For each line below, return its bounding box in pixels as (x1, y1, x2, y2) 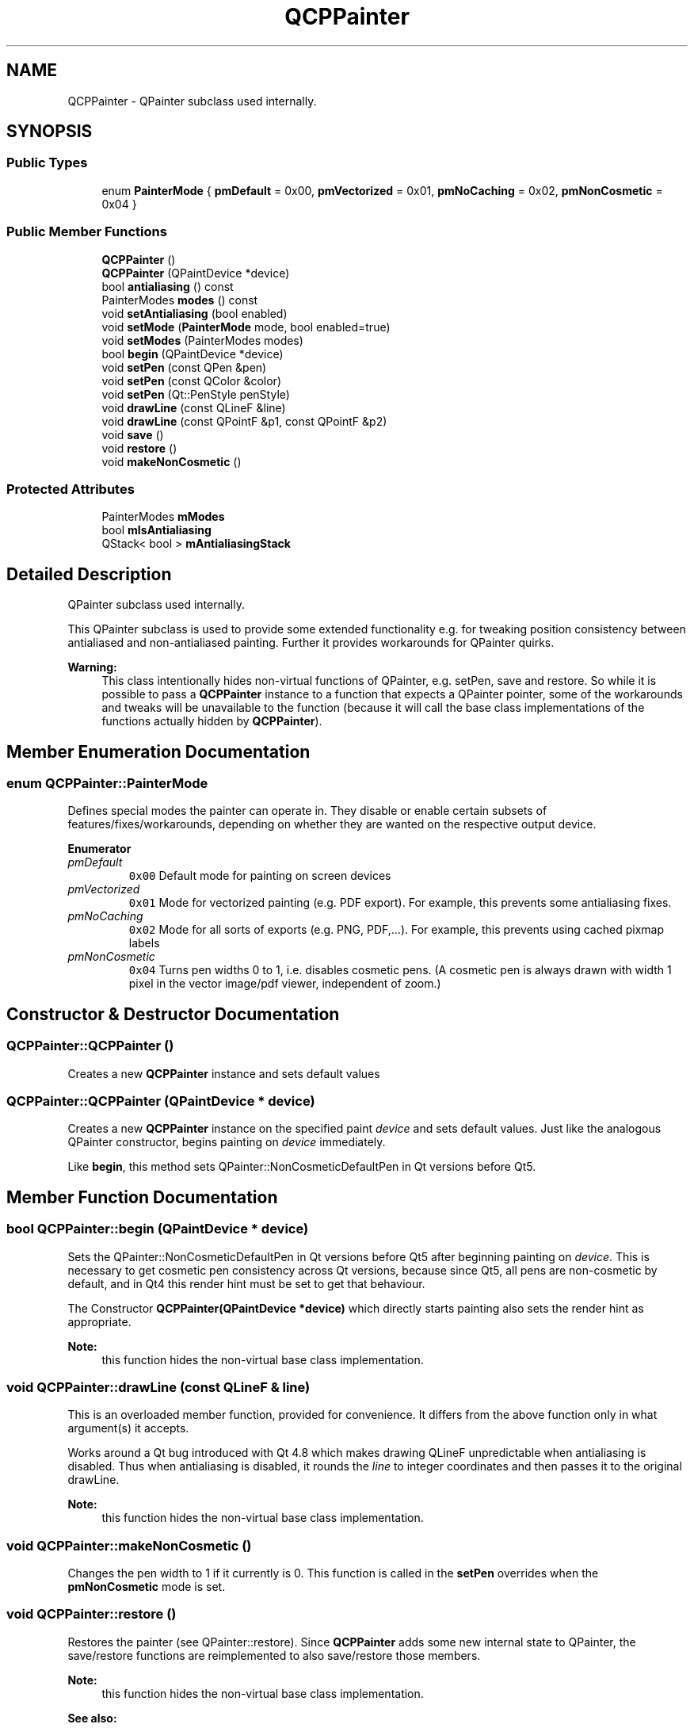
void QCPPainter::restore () (6, 1606, 177, 1623)
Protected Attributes (6, 480, 135, 497)
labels (128, 936, 160, 950)
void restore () (101, 441, 177, 455)
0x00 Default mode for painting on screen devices (128, 869, 391, 883)
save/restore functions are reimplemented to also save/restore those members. (67, 1648, 481, 1662)
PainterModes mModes (101, 510, 225, 524)
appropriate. (67, 1314, 132, 1328)
